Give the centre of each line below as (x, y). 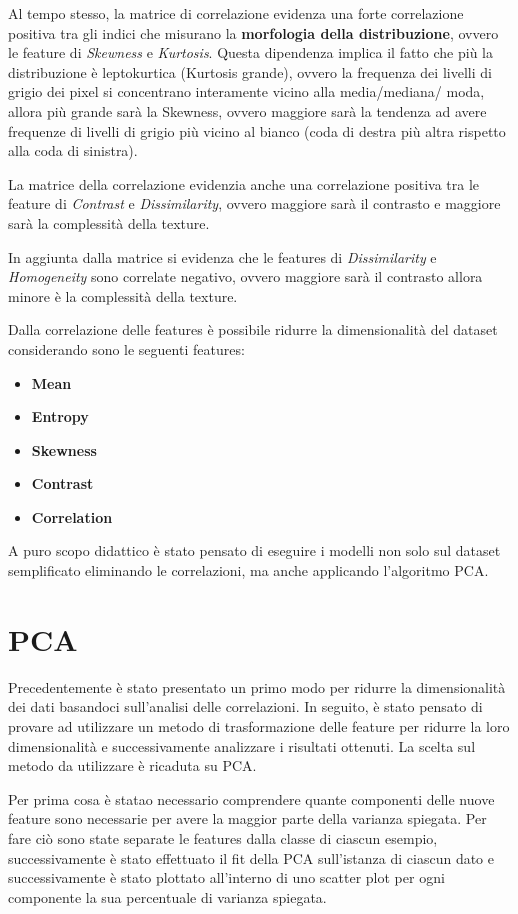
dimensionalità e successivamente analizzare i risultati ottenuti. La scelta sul (242, 745)
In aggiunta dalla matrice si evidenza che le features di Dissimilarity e (222, 256)
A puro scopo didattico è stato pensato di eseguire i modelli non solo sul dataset (254, 550)
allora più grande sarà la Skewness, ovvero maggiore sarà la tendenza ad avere (247, 110)
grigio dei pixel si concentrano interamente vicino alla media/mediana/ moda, (246, 91)
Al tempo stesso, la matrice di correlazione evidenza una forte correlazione (236, 13)
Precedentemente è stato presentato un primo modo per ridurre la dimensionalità (257, 686)
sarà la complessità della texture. (109, 222)
